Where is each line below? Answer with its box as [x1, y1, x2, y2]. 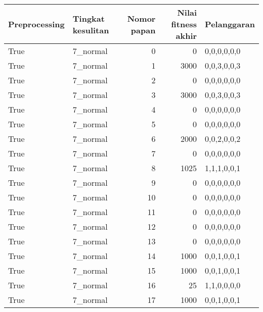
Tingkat [72, 12, 105, 24]
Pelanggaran [205, 18, 255, 30]
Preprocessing [8, 18, 65, 30]
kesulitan [72, 24, 109, 36]
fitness [171, 18, 197, 30]
